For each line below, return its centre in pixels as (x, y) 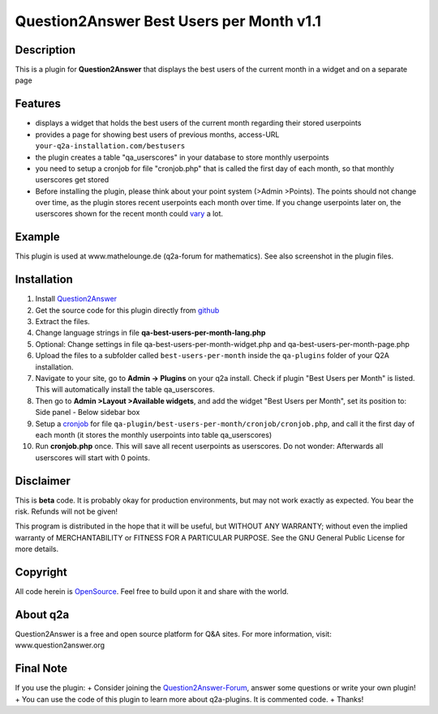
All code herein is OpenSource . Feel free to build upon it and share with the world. (152, 592)
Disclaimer (43, 481)
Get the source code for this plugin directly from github (127, 310)
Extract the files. (63, 322)
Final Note (41, 669)
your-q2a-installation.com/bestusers (110, 146)
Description (45, 50)
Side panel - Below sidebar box (88, 413)
